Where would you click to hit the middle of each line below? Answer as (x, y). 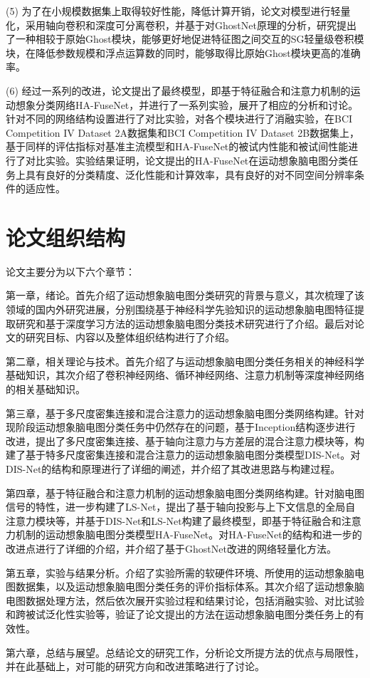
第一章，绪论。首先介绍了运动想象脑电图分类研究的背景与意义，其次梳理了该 (185, 295)
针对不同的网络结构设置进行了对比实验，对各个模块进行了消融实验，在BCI (179, 119)
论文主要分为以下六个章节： (70, 271)
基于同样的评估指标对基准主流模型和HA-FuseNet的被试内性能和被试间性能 (177, 146)
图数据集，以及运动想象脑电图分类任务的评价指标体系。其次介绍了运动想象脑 (185, 586)
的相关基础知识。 (46, 389)
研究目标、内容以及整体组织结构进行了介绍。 (130, 337)
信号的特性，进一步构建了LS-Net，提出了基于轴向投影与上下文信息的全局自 (181, 507)
